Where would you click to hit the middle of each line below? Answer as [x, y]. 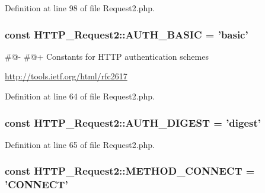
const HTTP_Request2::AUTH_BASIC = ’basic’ [127, 34]
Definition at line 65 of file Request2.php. [80, 144]
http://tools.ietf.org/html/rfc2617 [66, 76]
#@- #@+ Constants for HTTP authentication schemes [107, 56]
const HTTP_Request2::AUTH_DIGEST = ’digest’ [133, 122]
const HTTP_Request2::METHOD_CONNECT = [130, 171]
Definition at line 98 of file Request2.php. [80, 8]
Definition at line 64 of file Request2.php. [80, 96]
